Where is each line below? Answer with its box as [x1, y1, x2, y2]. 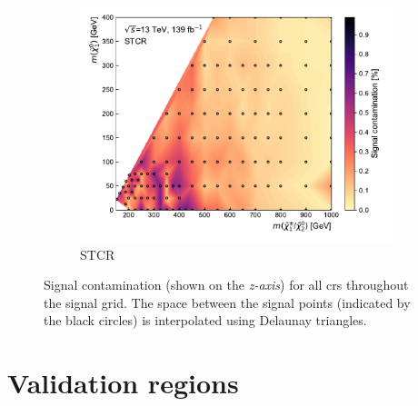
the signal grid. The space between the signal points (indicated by [44, 292, 411, 312]
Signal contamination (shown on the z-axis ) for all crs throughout [44, 275, 409, 294]
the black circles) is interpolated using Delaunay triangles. [44, 311, 367, 330]
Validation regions [7, 364, 239, 401]
